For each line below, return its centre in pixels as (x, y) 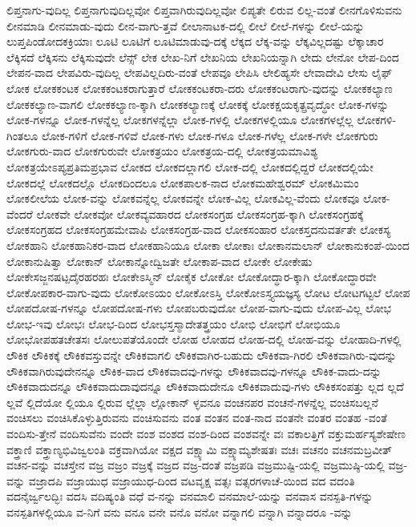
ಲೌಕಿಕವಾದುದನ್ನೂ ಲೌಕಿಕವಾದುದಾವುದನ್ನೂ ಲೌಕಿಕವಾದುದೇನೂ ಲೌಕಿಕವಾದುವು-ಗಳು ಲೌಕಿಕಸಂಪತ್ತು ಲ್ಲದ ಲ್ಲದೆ (205, 386)
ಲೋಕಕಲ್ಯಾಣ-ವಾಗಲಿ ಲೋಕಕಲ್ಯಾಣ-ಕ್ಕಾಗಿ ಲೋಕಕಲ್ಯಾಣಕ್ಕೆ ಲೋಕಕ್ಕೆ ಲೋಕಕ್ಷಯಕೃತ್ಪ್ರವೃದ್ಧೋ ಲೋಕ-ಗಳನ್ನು (198, 104)
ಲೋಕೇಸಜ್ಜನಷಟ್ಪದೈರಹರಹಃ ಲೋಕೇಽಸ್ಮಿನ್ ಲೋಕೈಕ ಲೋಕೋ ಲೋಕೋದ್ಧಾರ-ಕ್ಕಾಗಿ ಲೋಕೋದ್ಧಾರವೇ (192, 277)
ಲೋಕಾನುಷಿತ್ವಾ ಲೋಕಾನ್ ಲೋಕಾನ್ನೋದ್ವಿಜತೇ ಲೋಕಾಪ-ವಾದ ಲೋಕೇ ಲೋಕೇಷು (160, 261)
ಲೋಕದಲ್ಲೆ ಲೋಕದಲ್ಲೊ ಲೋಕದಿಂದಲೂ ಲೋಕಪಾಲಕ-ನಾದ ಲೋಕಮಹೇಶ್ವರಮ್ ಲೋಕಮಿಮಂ (183, 182)
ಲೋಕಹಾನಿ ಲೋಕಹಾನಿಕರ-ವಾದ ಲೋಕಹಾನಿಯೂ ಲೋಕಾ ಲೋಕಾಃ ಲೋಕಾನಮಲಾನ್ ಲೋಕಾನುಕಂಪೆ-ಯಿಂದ (208, 245)
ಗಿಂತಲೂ (22, 135)
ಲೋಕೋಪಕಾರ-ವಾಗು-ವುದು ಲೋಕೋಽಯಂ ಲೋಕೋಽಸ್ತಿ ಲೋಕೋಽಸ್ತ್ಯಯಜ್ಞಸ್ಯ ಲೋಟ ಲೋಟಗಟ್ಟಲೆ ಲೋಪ (208, 292)
